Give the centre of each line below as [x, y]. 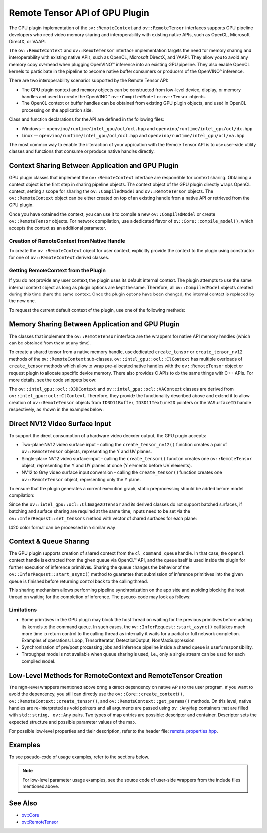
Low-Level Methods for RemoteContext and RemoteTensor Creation [116, 675]
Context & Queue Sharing [49, 541]
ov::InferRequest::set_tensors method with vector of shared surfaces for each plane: [103, 518]
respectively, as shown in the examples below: [56, 410]
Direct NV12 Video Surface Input [60, 424]
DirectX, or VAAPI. [28, 42]
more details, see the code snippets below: [53, 380]
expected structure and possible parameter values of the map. [73, 722]
